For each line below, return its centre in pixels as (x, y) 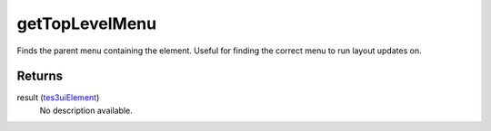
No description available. (86, 110)
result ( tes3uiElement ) (58, 98)
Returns (40, 76)
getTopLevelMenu (87, 23)
